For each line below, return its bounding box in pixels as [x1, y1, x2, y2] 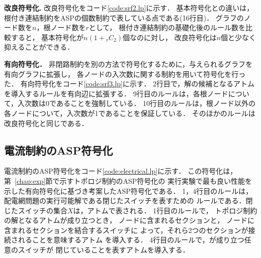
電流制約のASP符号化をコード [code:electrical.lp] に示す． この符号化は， [4, 166, 237, 176]
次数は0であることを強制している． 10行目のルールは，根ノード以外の [25, 98, 256, 108]
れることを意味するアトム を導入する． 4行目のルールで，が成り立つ [18, 234, 244, 245]
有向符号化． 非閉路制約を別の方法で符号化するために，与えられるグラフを [4, 58, 252, 69]
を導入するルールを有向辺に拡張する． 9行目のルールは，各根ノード [4, 88, 228, 98]
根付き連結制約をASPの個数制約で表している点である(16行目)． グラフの [4, 12, 244, 23]
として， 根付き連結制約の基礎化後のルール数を [89, 22, 245, 33]
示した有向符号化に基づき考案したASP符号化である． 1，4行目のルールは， [4, 185, 253, 196]
